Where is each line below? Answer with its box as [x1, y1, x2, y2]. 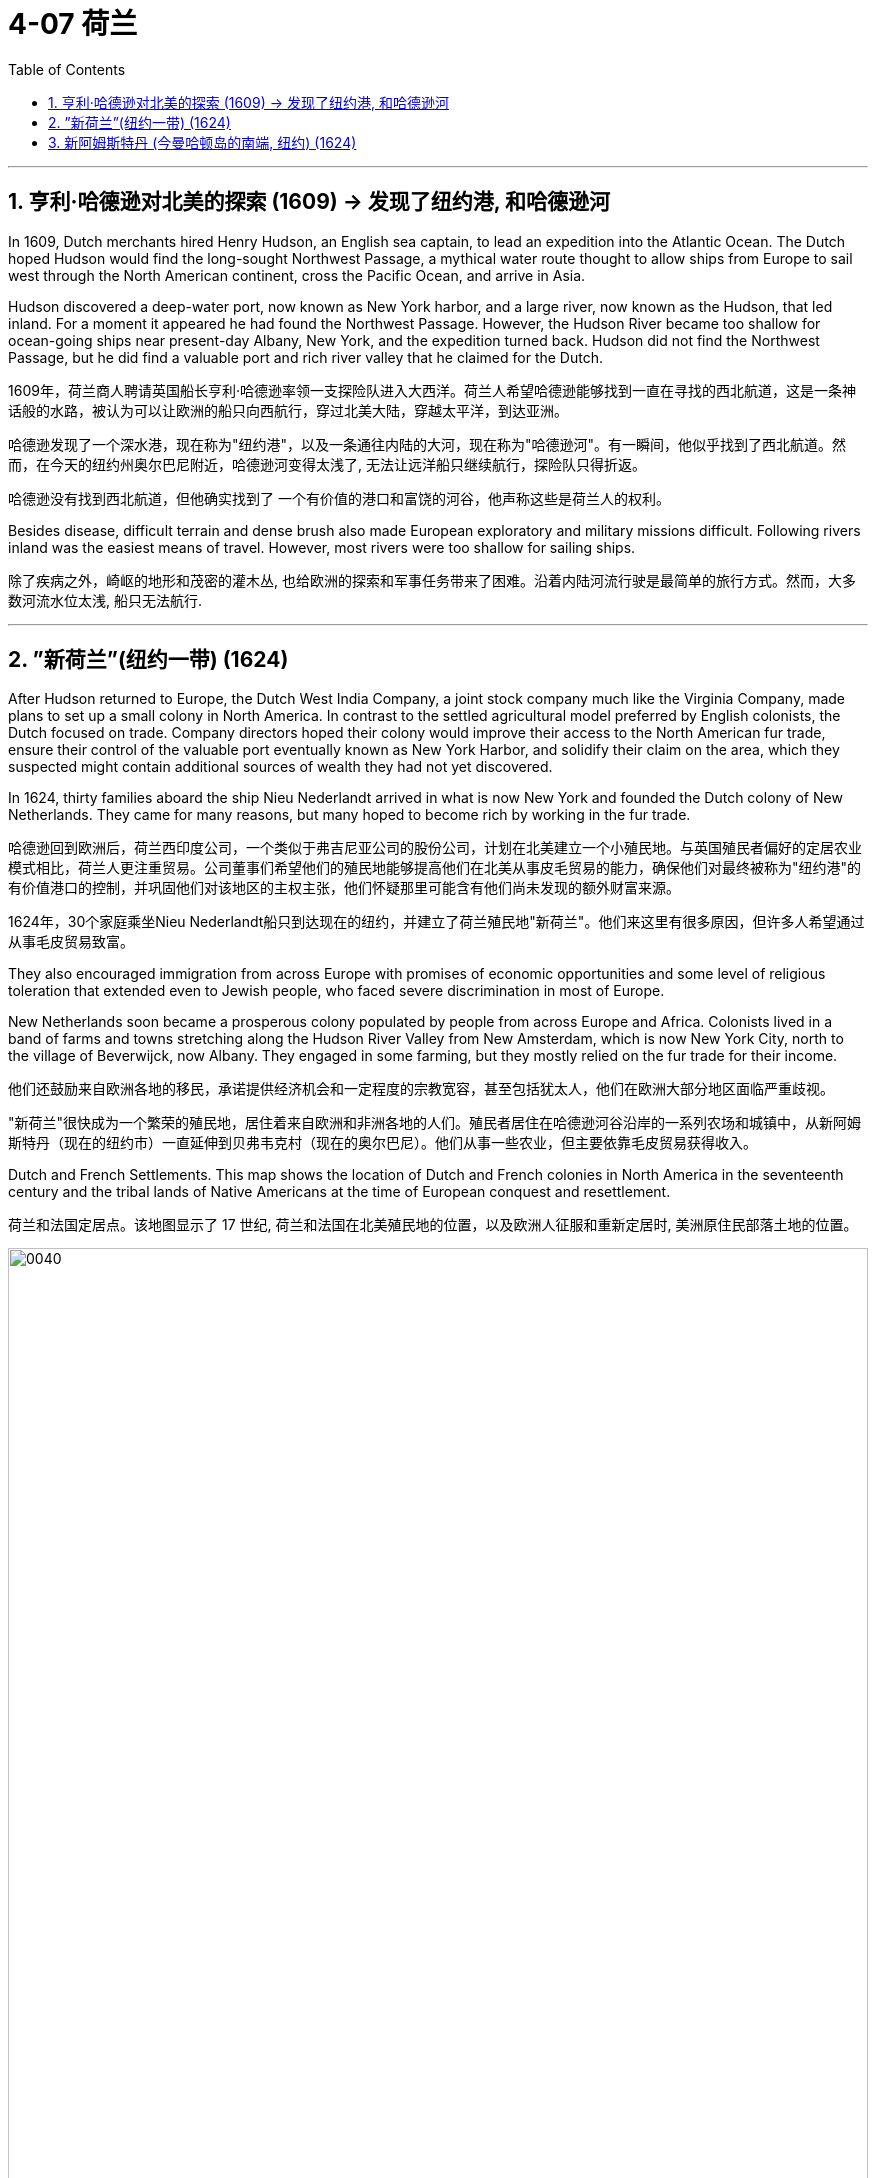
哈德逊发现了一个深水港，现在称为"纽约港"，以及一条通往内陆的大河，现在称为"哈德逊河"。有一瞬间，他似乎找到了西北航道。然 [8, 435, 847, 453]
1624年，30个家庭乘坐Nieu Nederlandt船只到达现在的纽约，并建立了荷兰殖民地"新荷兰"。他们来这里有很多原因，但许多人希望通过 [8, 913, 865, 931]
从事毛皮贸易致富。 [8, 933, 134, 951]
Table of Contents [8, 60, 126, 78]
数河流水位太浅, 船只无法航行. [8, 591, 203, 609]
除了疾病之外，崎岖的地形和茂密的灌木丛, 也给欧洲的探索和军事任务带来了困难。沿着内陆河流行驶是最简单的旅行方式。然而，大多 [8, 571, 856, 589]
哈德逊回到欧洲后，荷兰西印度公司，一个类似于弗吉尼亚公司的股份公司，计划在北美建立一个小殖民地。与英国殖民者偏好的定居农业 [8, 839, 862, 857]
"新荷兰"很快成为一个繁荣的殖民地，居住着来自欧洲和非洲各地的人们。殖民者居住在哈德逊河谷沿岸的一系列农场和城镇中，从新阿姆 [8, 1114, 862, 1132]
